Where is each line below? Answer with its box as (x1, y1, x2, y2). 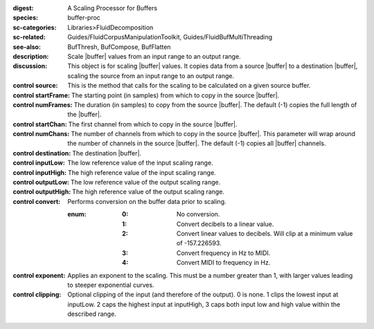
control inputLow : (12, 159, 65, 167)
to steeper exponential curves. (67, 281, 155, 289)
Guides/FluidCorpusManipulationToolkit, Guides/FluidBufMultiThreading (67, 33, 273, 41)
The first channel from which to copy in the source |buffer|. (68, 120, 238, 128)
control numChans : (12, 130, 70, 138)
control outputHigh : (12, 187, 71, 196)
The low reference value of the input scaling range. (67, 159, 214, 167)
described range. (67, 310, 117, 318)
